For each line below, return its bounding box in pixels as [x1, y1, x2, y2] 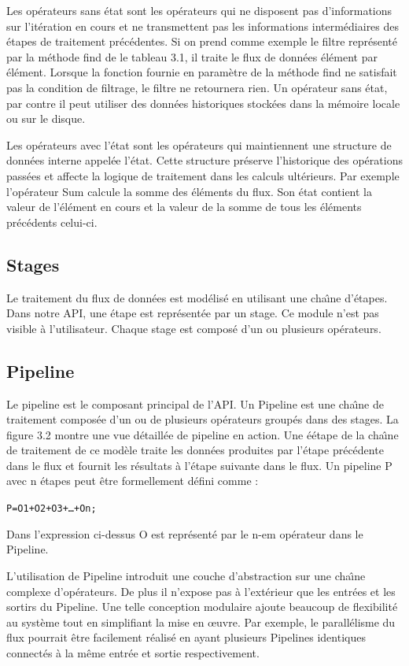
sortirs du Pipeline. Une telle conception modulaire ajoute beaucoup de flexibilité [6, 598, 398, 615]
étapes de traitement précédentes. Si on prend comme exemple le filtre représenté [6, 33, 397, 50]
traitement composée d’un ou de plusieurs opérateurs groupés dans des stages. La [6, 411, 399, 427]
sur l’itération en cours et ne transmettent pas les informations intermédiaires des [6, 17, 400, 34]
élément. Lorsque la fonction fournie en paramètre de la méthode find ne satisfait [6, 64, 397, 80]
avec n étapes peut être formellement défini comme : [6, 472, 259, 489]
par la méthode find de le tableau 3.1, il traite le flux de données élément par [6, 48, 378, 65]
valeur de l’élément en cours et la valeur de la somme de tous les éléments [6, 198, 362, 215]
